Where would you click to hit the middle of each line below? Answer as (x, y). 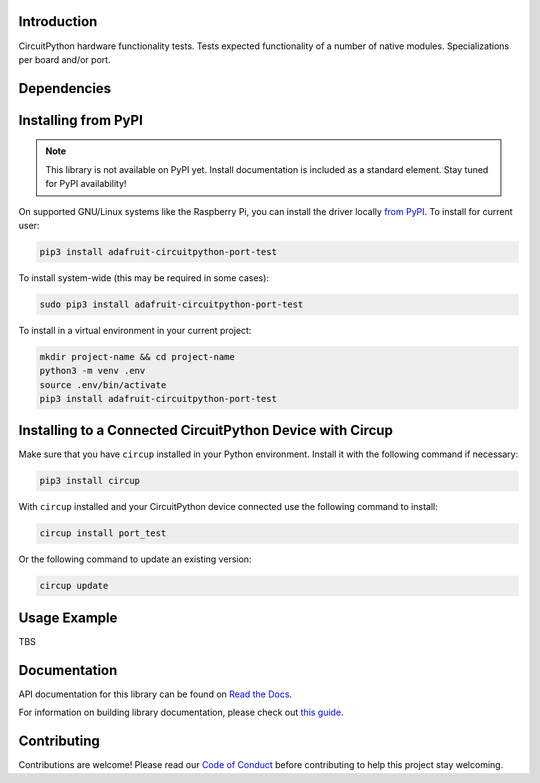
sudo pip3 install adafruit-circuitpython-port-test (171, 304)
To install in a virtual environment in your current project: (135, 330)
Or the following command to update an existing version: (135, 559)
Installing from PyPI (81, 120)
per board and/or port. (64, 59)
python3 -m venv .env (92, 371)
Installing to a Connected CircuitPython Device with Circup (206, 430)
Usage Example (68, 617)
